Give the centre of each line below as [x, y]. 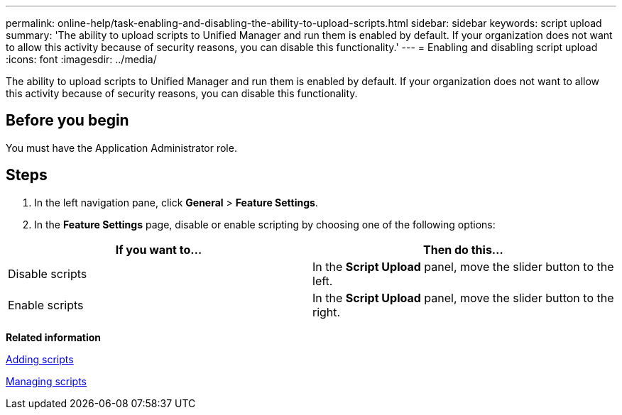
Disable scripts [48, 273]
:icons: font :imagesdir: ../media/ [81, 59]
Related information [54, 337]
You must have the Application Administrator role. [121, 148]
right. [327, 312]
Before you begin [67, 121]
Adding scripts [40, 359]
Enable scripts [46, 305]
